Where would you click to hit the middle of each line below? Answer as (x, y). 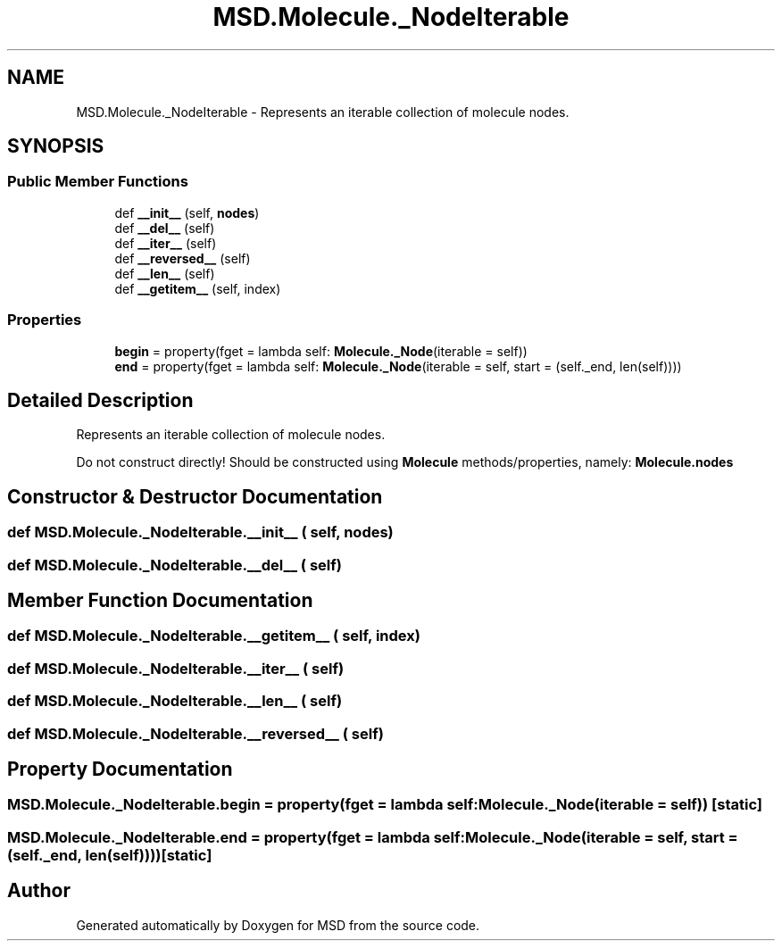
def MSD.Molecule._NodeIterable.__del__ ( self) (175, 565)
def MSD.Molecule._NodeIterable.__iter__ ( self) (176, 668)
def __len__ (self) (165, 273)
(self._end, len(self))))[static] (110, 855)
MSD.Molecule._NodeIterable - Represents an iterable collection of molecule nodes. (323, 112)
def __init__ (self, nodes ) (187, 212)
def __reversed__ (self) (183, 258)
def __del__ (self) (165, 228)
